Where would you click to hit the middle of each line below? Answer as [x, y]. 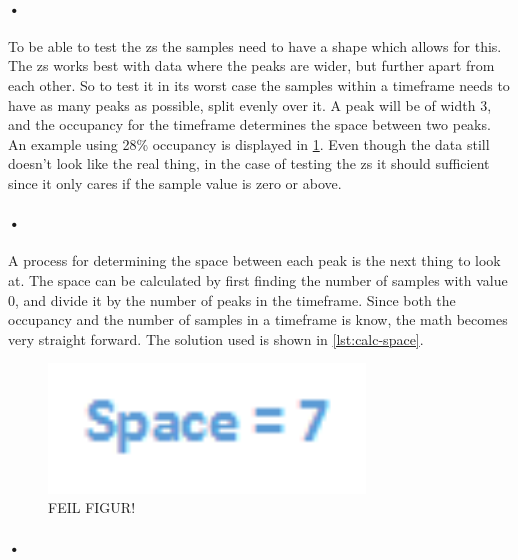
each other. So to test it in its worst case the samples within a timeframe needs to [259, 84]
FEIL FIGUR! [92, 507]
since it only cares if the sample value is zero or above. [175, 182]
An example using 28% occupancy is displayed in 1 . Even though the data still [249, 143]
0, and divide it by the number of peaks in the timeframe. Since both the [232, 299]
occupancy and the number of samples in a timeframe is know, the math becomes [258, 319]
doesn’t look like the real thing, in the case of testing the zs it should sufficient [249, 163]
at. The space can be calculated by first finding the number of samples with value [258, 279]
